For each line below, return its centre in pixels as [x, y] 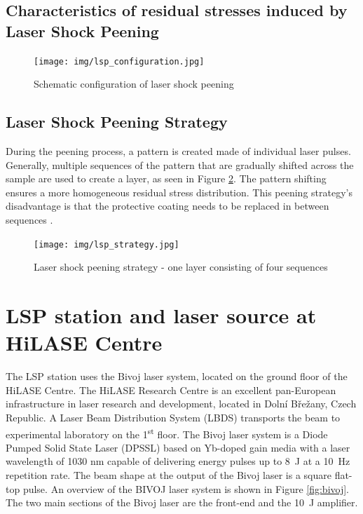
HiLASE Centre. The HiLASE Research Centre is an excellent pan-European [171, 390]
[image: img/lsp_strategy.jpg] [107, 244]
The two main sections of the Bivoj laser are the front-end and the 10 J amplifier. [182, 502]
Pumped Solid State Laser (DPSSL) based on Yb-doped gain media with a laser [178, 447]
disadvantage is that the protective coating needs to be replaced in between [167, 206]
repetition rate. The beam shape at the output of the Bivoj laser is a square [169, 474]
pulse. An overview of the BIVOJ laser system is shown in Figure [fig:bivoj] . [186, 488]
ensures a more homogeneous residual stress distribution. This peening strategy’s [179, 192]
